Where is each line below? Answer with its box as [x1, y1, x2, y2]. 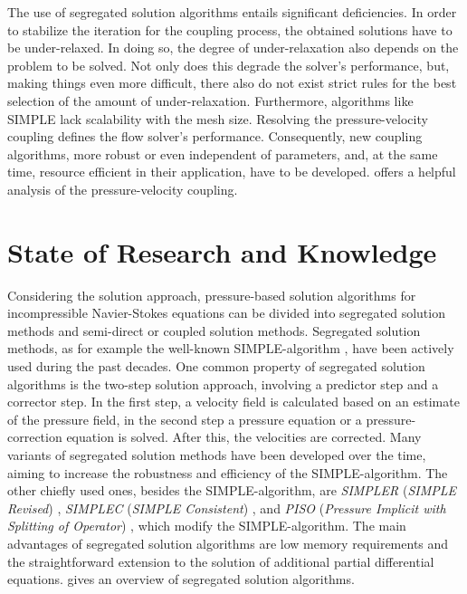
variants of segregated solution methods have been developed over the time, [7, 445, 426, 464]
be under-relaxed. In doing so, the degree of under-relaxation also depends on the [7, 38, 459, 57]
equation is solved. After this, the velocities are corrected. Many [66, 427, 422, 446]
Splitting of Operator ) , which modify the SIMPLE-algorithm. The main [7, 516, 406, 535]
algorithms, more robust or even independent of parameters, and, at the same [7, 144, 438, 163]
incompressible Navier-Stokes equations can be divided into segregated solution [7, 303, 445, 322]
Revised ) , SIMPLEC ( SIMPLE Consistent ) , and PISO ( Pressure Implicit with [7, 498, 446, 517]
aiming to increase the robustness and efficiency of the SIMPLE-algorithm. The [7, 463, 448, 482]
